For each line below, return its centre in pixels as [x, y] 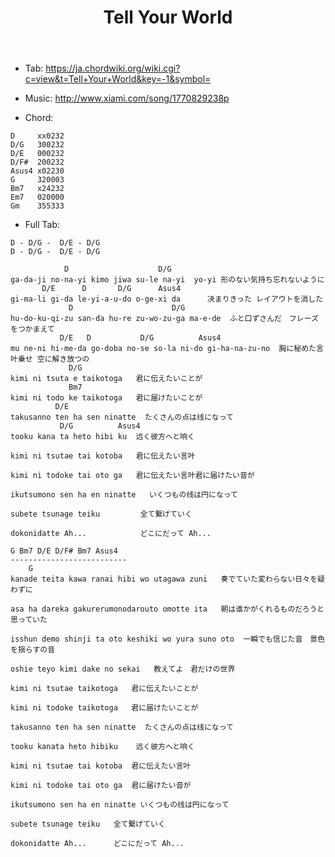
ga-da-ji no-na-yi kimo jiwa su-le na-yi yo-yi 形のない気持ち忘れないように [167, 280]
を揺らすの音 [33, 650]
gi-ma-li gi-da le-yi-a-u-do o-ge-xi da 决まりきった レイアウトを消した [167, 299]
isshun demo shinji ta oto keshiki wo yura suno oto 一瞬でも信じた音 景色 [168, 639]
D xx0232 [37, 136]
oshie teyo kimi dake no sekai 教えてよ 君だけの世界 [123, 669]
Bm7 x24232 [37, 189]
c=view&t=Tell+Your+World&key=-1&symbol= [118, 79]
